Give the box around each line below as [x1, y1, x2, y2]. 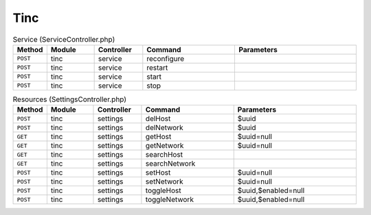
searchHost [145, 150, 183, 160]
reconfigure [146, 53, 185, 63]
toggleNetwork [145, 195, 194, 205]
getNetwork [145, 141, 184, 151]
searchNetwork [145, 159, 196, 168]
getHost [145, 132, 172, 142]
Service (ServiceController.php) [12, 34, 115, 44]
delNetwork [145, 123, 183, 133]
